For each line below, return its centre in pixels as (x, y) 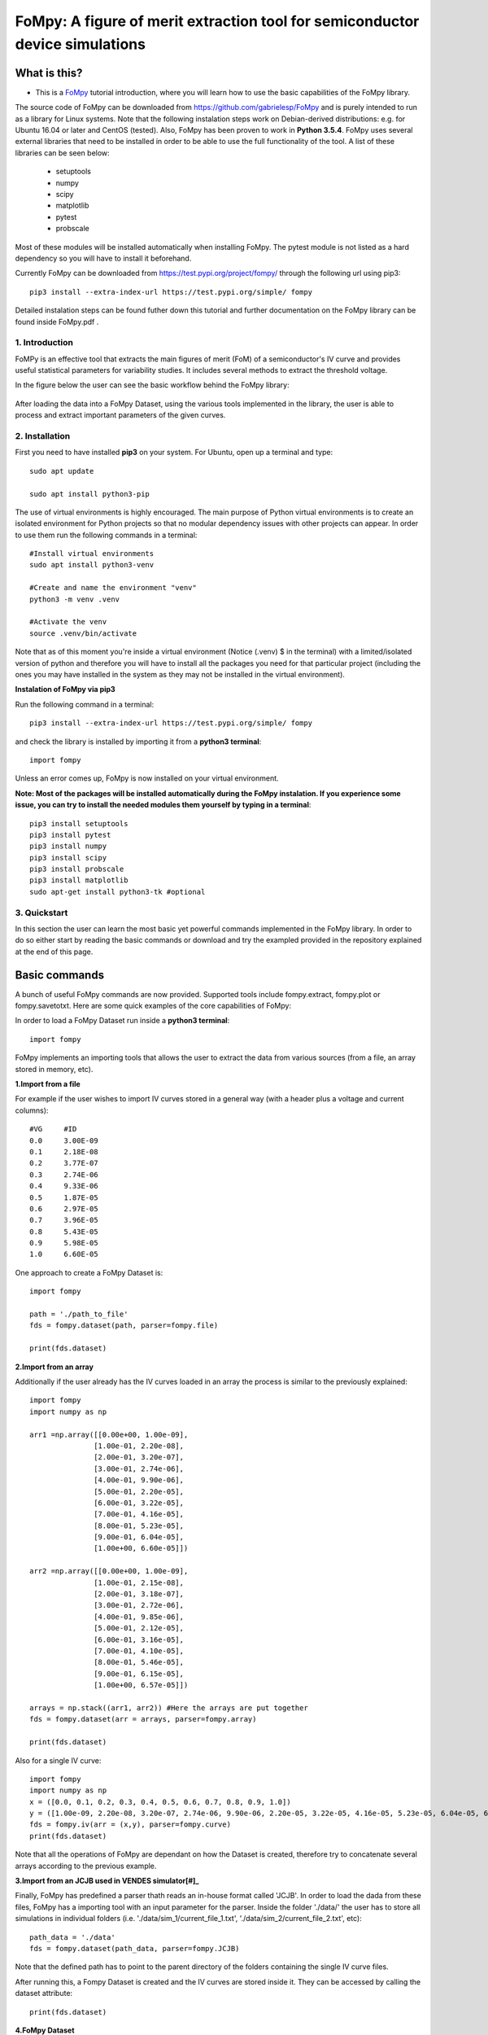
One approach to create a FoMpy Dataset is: (89, 1272)
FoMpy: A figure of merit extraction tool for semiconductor (217, 21)
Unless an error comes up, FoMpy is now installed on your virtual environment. (147, 778)
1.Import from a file (48, 1084)
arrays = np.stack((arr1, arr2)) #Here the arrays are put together (169, 1708)
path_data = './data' (72, 1937)
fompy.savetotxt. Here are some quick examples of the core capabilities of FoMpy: (153, 1006)
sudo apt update (62, 471)
